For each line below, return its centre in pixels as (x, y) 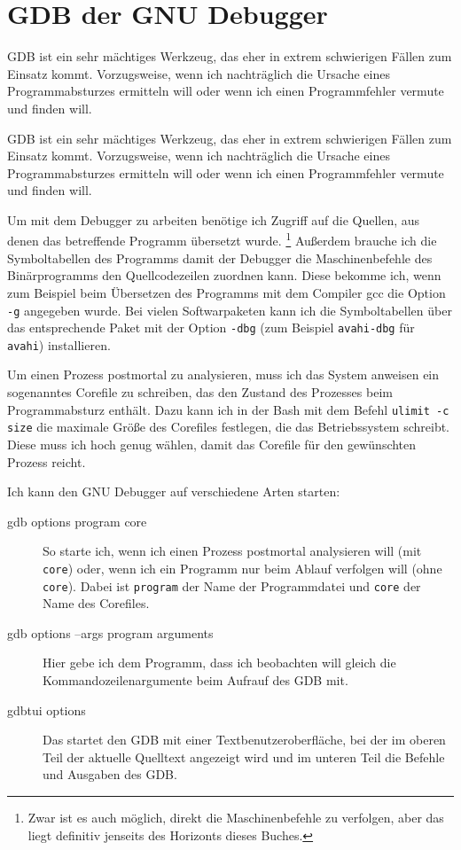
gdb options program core (77, 521)
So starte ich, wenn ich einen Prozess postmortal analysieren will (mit (232, 551)
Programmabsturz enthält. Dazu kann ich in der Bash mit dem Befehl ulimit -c (228, 409)
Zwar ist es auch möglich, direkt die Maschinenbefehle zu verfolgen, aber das (236, 817)
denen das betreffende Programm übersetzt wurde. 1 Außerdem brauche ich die (222, 239)
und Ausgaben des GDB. (110, 774)
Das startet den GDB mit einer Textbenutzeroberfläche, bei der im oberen (244, 740)
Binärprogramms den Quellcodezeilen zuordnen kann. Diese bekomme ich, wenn (224, 275)
